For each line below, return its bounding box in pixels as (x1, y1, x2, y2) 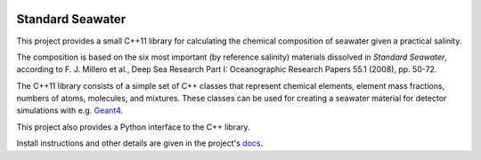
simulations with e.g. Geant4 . (16, 105, 124, 116)
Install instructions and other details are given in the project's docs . (16, 138, 263, 148)
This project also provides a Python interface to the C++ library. (16, 121, 250, 132)
